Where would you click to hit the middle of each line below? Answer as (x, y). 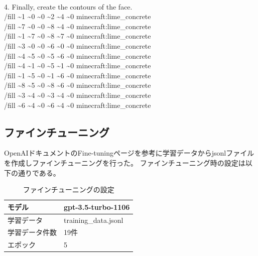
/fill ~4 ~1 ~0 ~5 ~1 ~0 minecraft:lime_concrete (78, 66)
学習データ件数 (32, 232)
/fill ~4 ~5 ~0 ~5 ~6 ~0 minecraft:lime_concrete (78, 55)
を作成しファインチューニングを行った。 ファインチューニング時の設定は (125, 162)
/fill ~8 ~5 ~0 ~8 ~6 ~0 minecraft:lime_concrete (78, 85)
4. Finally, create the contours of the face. (68, 6)
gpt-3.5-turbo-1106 (97, 207)
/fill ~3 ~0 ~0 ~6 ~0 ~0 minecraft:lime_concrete (78, 45)
